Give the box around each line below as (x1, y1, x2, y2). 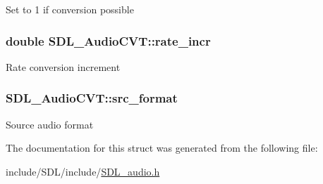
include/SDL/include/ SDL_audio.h (6, 164, 160, 178)
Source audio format (6, 117, 94, 131)
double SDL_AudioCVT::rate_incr (6, 32, 211, 49)
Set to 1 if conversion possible (6, 2, 134, 16)
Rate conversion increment (6, 59, 121, 74)
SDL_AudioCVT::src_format (6, 89, 178, 107)
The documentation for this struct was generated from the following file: (6, 140, 318, 155)
